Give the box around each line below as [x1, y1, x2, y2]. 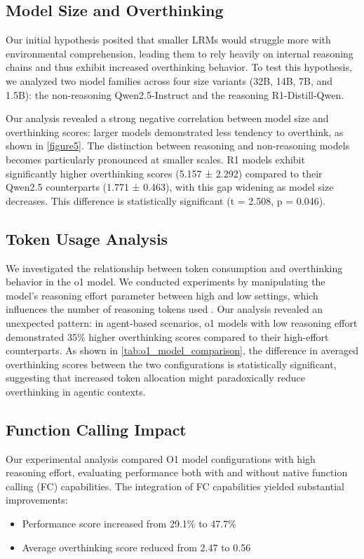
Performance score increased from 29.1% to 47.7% [22, 516, 236, 531]
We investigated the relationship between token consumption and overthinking [6, 260, 343, 275]
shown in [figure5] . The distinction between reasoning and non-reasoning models [6, 138, 350, 153]
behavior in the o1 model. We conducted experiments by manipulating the [6, 274, 325, 289]
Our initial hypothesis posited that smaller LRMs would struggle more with [6, 32, 331, 47]
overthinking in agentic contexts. [6, 384, 146, 398]
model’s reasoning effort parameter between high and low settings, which [6, 288, 318, 302]
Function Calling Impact [6, 418, 187, 440]
